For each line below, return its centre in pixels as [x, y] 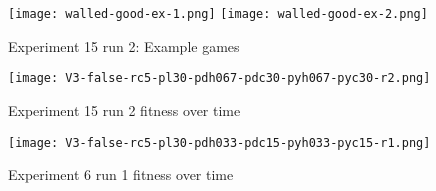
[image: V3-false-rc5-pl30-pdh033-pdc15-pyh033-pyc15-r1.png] [219, 142]
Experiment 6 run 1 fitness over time [121, 174]
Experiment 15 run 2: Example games [124, 45]
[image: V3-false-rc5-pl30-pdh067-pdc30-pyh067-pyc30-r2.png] [219, 78]
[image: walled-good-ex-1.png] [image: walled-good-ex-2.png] [218, 14]
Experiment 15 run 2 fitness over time [124, 109]
